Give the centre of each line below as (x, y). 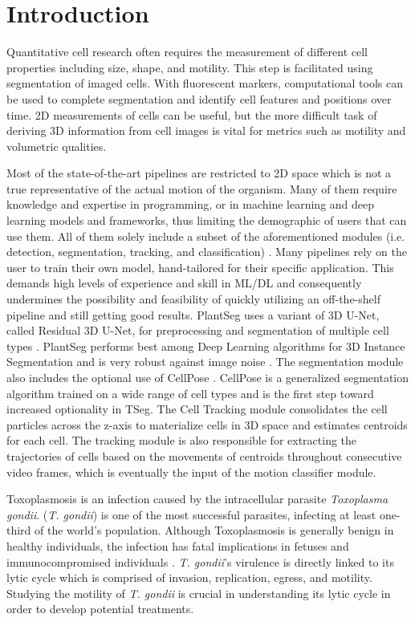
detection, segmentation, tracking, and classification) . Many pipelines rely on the (207, 252)
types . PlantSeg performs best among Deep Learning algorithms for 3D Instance (206, 346)
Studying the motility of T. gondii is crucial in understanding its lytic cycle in (199, 593)
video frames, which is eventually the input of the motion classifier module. (191, 472)
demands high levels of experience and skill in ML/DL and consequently (184, 283)
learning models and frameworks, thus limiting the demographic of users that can (207, 220)
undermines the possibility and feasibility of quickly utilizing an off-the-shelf (193, 299)
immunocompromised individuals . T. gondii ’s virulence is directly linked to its (200, 561)
